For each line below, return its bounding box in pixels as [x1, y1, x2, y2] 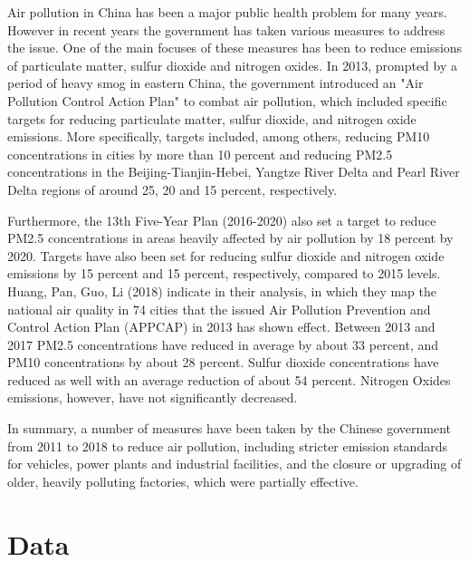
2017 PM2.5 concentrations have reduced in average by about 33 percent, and [7, 334, 439, 354]
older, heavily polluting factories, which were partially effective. [7, 471, 359, 490]
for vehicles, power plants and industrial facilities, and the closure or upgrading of [7, 454, 462, 473]
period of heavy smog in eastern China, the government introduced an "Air [7, 73, 424, 92]
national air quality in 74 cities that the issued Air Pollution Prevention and [7, 299, 431, 318]
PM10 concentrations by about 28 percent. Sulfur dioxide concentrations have [7, 353, 439, 372]
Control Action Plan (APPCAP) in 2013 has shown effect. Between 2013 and [7, 317, 435, 336]
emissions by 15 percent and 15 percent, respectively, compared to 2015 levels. [7, 264, 441, 283]
